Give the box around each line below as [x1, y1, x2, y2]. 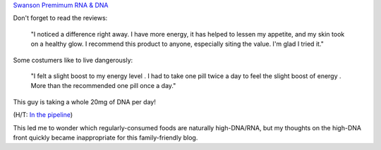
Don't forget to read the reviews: [13, 14, 108, 23]
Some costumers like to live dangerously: [13, 56, 133, 64]
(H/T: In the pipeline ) [13, 111, 73, 119]
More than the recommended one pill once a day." [30, 82, 176, 90]
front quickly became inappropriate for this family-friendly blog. [13, 133, 198, 142]
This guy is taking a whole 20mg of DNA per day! [13, 97, 157, 106]
